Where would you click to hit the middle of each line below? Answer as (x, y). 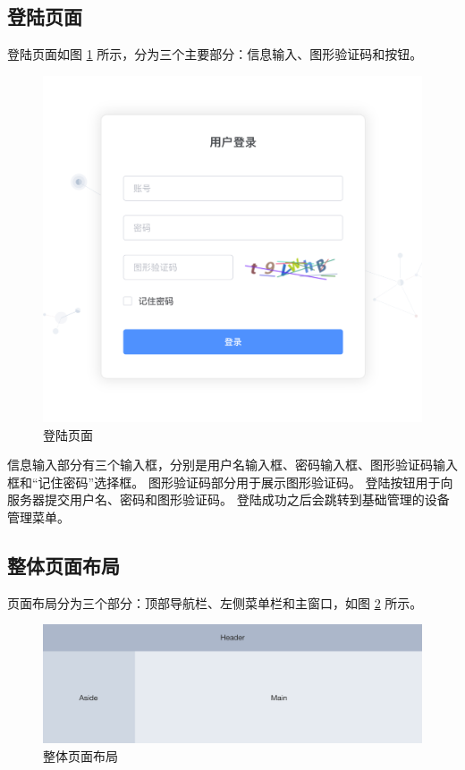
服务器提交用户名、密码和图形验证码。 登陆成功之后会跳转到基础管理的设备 (228, 499)
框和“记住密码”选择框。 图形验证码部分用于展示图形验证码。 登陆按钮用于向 (230, 482)
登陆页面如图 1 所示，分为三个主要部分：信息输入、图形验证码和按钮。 (215, 54)
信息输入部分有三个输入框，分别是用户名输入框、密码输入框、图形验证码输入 (232, 465)
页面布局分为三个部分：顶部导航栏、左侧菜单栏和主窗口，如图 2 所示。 (215, 602)
